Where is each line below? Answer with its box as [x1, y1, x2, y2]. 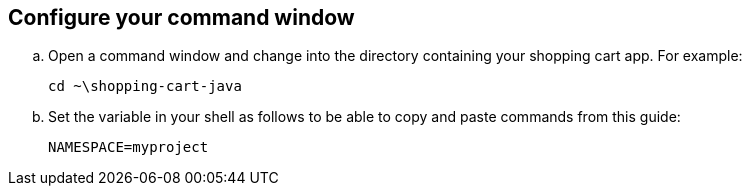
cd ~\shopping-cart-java [48, 78, 242, 95]
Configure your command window [8, 5, 355, 30]
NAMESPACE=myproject [48, 139, 209, 156]
